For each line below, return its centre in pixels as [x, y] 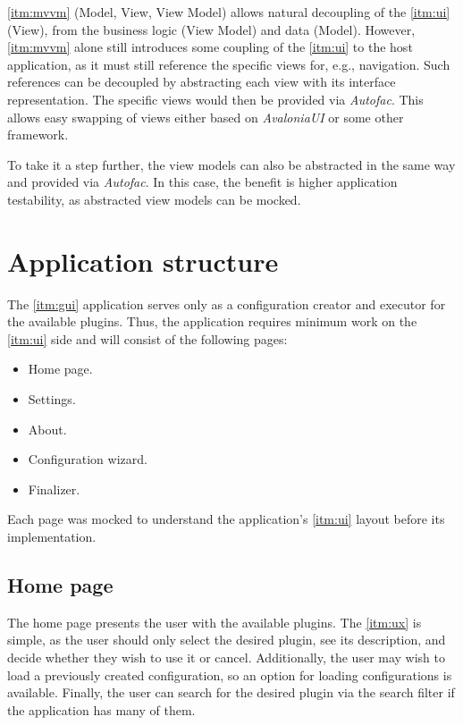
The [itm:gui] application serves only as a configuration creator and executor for [227, 303]
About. [47, 429]
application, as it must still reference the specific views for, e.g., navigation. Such [229, 64]
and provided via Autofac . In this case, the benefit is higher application [202, 182]
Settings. [52, 399]
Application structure [143, 261]
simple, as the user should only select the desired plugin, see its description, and [227, 640]
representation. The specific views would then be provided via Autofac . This [215, 99]
